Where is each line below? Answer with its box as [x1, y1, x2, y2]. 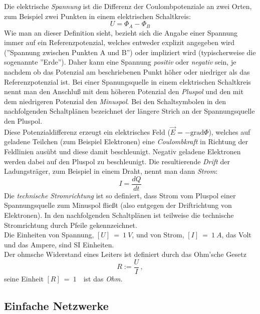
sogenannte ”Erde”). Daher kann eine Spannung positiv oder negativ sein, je [4, 57, 236, 67]
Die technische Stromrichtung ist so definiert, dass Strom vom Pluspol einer [4, 190, 236, 200]
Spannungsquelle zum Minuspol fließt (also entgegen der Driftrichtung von [4, 200, 232, 210]
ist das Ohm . [83, 273, 123, 284]
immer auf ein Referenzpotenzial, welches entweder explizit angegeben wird [4, 37, 235, 48]
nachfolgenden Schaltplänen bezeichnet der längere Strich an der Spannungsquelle [4, 106, 255, 116]
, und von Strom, [132, 229, 184, 240]
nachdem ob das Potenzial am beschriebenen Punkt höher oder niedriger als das [4, 67, 250, 77]
